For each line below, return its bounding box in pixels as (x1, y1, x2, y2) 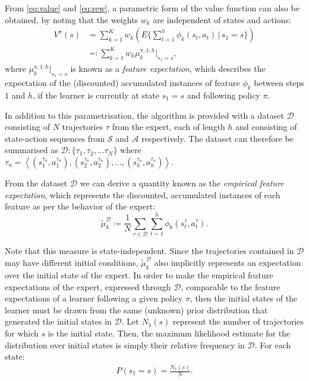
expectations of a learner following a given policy (5, 292, 183, 304)
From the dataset (5, 176, 68, 189)
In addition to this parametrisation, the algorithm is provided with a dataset (5, 109, 284, 121)
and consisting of (235, 120, 297, 133)
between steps (254, 77, 304, 89)
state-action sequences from (5, 132, 105, 144)
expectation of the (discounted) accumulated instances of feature (5, 77, 240, 89)
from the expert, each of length (112, 120, 225, 133)
